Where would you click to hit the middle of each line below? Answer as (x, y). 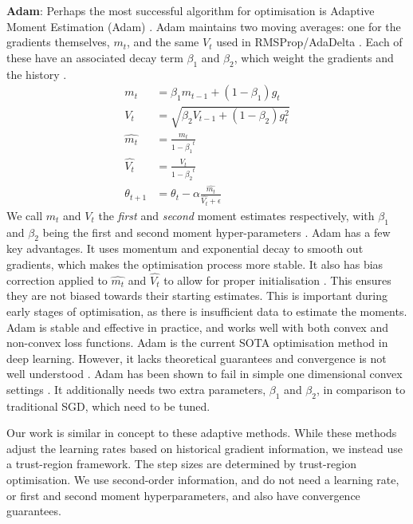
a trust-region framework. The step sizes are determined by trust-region (181, 464)
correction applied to (57, 280)
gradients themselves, (58, 42)
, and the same (163, 42)
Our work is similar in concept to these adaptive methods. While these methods (202, 433)
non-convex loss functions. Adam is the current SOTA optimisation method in (197, 343)
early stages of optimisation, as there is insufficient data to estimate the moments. (207, 311)
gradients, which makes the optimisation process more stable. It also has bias (195, 264)
